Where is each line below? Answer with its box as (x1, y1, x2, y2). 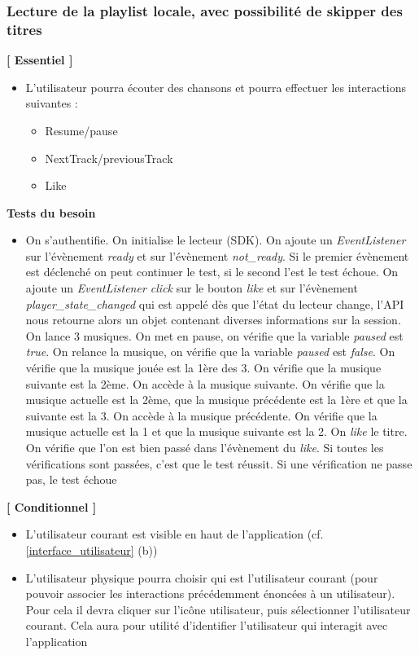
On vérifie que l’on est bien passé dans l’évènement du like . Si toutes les (25, 439, 384, 456)
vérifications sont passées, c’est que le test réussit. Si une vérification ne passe (25, 455, 412, 472)
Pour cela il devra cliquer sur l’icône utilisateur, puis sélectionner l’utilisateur (25, 600, 411, 618)
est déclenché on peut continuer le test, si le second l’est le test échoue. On (25, 263, 399, 280)
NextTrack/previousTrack (45, 149, 173, 166)
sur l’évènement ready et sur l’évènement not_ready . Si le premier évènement (25, 247, 409, 264)
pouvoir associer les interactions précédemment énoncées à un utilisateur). (25, 585, 395, 602)
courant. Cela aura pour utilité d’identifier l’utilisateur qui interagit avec (25, 617, 388, 634)
